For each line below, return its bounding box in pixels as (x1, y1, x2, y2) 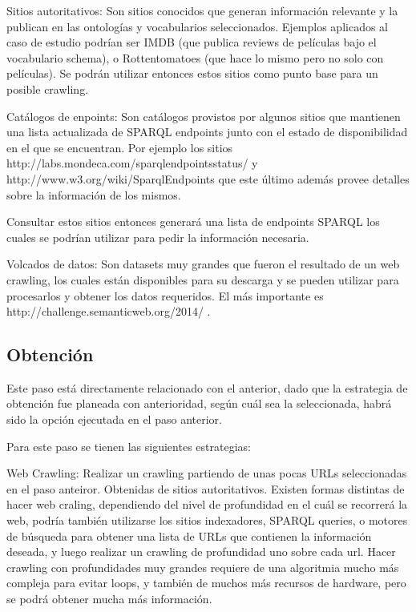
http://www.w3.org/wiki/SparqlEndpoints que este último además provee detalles (6, 170, 410, 187)
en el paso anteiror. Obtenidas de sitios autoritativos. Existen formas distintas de (6, 480, 405, 497)
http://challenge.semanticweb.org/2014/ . (6, 303, 211, 320)
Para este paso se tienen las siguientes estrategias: (6, 437, 251, 454)
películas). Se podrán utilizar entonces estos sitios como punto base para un (6, 65, 378, 82)
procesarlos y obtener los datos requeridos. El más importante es (6, 287, 324, 304)
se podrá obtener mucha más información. (6, 590, 212, 607)
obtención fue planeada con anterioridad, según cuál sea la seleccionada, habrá (6, 395, 392, 412)
